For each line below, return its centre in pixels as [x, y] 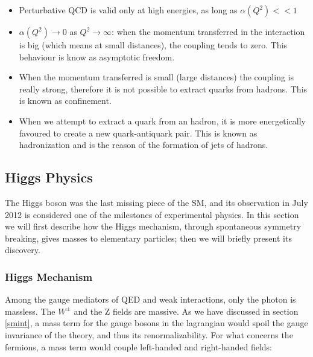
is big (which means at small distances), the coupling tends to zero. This [153, 45]
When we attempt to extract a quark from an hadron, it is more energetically [162, 121]
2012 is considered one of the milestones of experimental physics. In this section [152, 214]
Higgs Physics [49, 177]
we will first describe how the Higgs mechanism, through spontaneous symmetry [153, 226]
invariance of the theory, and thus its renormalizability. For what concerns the [149, 334]
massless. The [30, 311]
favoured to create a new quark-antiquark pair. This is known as [138, 133]
